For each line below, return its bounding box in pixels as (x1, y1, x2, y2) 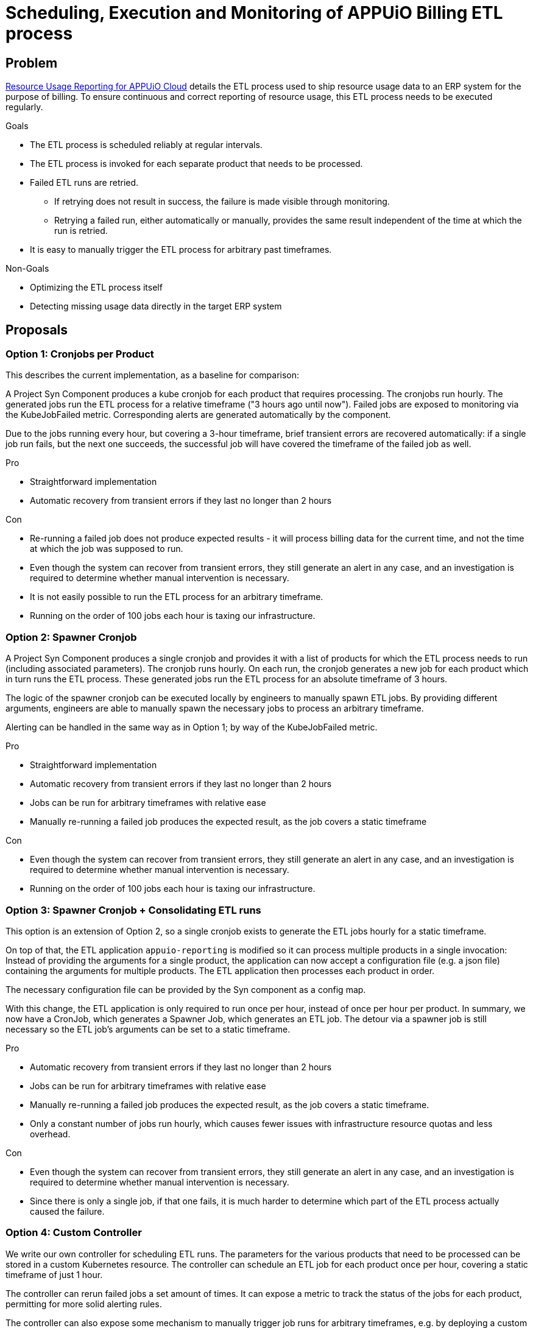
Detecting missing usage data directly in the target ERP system (30, 301, 282, 312)
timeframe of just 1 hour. (5, 1269, 103, 1280)
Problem (5, 55, 58, 71)
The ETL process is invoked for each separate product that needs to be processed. (30, 158, 363, 169)
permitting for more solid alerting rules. (5, 1298, 162, 1309)
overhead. (30, 1128, 71, 1139)
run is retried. (54, 225, 108, 236)
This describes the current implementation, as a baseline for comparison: (5, 370, 300, 381)
